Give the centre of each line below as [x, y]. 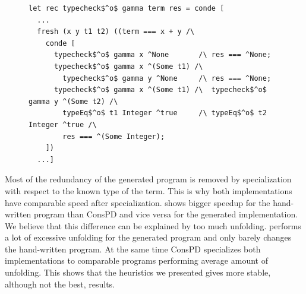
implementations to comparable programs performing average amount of [136, 260]
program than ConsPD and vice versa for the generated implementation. [166, 214]
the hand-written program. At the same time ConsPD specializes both [133, 249]
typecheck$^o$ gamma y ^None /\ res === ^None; [167, 78]
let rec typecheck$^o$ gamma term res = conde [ [127, 8]
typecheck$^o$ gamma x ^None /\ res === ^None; [163, 55]
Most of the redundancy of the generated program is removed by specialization [148, 179]
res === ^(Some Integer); [114, 136]
